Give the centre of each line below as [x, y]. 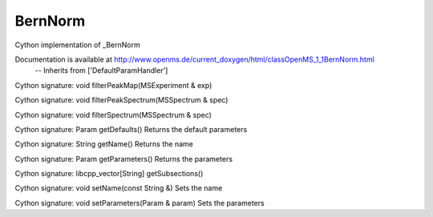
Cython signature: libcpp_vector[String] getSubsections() [109, 174]
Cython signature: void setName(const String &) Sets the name [119, 188]
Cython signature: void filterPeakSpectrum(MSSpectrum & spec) [121, 100]
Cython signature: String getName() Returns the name [104, 144]
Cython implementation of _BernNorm [77, 45]
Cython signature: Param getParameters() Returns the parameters [123, 159]
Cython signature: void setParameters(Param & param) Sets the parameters [140, 203]
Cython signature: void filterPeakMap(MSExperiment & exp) [113, 85]
